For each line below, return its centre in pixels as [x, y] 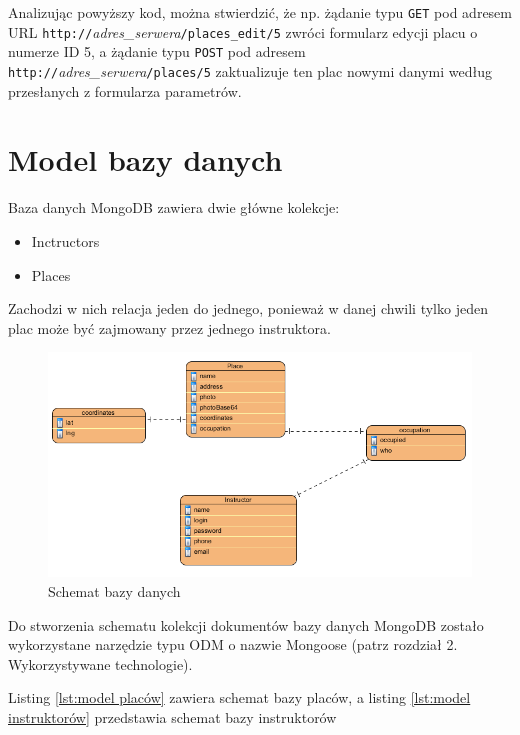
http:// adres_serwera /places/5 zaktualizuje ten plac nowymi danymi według [250, 70]
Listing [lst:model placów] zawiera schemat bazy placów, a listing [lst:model [239, 697]
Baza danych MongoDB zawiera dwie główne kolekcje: [174, 207]
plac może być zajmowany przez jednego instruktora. [169, 327]
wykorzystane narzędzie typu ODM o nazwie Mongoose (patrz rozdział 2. [233, 644]
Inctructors [65, 240]
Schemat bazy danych [114, 590]
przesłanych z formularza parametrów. [125, 90]
